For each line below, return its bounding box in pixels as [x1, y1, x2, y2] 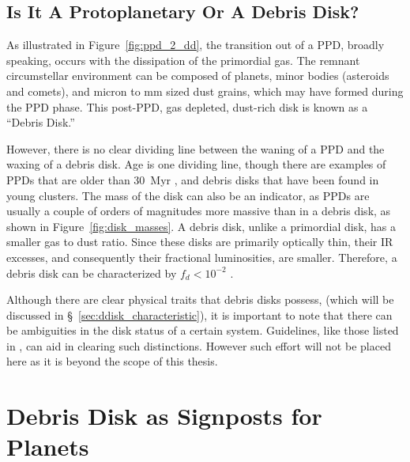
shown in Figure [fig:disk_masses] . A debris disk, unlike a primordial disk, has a [6, 218, 397, 234]
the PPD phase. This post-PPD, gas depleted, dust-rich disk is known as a [6, 98, 368, 115]
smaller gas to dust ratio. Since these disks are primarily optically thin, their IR [6, 233, 393, 250]
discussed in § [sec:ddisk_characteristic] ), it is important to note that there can [6, 306, 393, 323]
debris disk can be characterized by [6, 264, 177, 281]
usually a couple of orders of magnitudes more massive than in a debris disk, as [6, 203, 391, 219]
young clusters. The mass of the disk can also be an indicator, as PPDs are [6, 187, 370, 203]
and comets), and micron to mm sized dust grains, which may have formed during [6, 82, 404, 99]
